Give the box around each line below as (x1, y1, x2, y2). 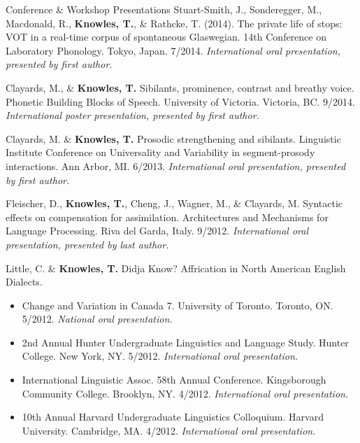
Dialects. (6, 274, 43, 289)
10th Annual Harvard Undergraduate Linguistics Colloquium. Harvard (22, 409, 324, 424)
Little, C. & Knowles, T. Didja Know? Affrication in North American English (6, 260, 346, 275)
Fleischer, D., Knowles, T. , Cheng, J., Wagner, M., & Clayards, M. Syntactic (6, 196, 343, 211)
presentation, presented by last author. (6, 237, 169, 251)
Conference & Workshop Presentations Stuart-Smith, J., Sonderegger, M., (6, 2, 322, 16)
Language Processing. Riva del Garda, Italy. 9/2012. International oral (6, 223, 308, 238)
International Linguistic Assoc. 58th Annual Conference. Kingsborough (22, 372, 326, 387)
